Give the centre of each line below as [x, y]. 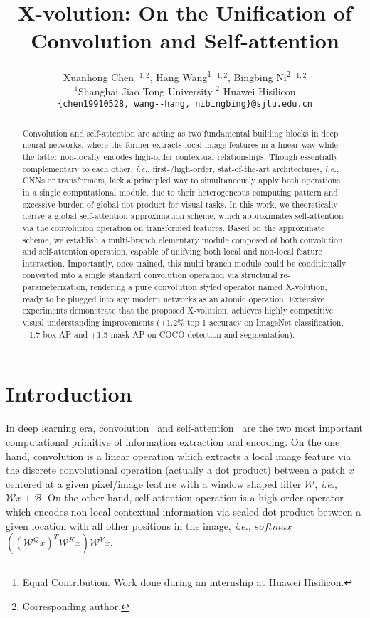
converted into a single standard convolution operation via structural [150, 275]
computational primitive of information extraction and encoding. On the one [173, 441]
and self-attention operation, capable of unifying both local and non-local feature [172, 251]
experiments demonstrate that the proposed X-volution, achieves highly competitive [178, 310]
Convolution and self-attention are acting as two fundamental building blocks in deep [180, 133]
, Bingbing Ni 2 [259, 76]
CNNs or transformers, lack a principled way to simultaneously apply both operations [181, 180]
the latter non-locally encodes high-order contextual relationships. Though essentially [180, 156]
